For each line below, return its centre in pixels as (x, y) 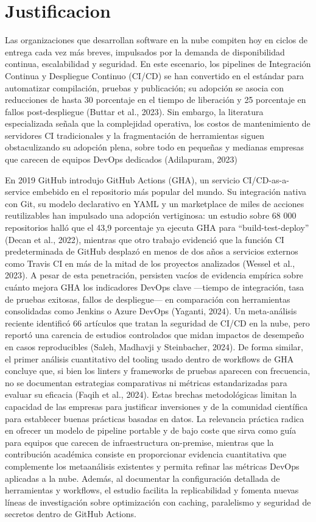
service (17, 192)
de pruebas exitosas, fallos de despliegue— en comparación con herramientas (148, 299)
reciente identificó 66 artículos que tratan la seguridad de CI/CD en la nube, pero (157, 323)
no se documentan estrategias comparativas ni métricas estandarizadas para (146, 382)
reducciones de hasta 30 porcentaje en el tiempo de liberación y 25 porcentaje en (156, 100)
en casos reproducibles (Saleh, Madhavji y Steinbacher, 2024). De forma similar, (154, 346)
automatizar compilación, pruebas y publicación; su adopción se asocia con (145, 87)
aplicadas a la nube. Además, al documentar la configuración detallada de (142, 478)
